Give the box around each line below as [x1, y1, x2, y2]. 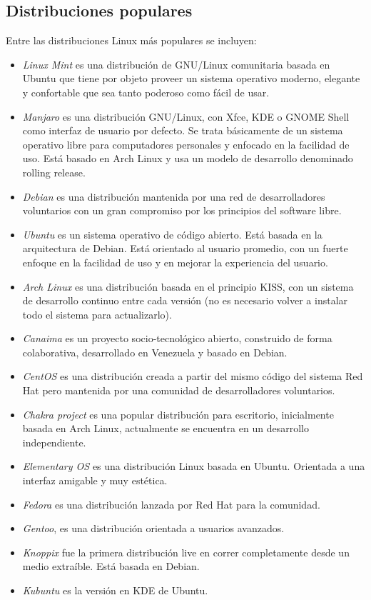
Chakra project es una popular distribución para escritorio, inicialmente [22, 406, 334, 421]
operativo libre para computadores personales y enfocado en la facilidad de [22, 136, 350, 151]
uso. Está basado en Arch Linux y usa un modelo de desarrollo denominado [22, 151, 353, 166]
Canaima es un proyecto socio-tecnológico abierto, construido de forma [22, 331, 332, 346]
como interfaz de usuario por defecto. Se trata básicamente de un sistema [22, 123, 343, 138]
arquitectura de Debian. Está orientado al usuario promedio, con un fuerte [22, 241, 348, 256]
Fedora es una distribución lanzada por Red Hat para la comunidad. [22, 496, 320, 511]
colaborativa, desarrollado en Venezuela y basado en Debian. [22, 344, 288, 359]
